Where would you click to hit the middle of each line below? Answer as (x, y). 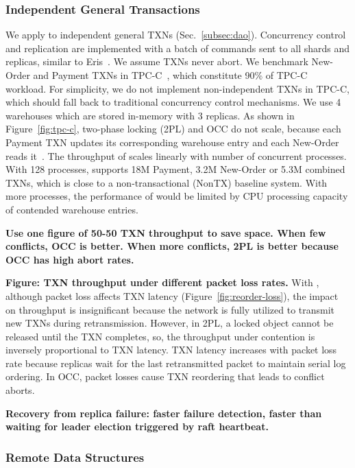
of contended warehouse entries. (72, 209)
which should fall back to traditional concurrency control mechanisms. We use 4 (173, 102)
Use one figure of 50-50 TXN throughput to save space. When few (166, 232)
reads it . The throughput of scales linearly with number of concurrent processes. (176, 155)
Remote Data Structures (75, 457)
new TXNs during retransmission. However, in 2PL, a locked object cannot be (170, 323)
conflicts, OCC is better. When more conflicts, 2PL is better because (172, 246)
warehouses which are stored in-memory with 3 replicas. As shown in (150, 115)
